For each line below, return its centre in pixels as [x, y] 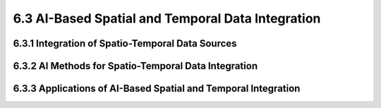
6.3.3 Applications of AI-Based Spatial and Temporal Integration [157, 89]
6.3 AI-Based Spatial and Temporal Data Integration [167, 18]
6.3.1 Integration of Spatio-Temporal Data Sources [125, 43]
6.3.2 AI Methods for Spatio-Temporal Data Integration [135, 66]
